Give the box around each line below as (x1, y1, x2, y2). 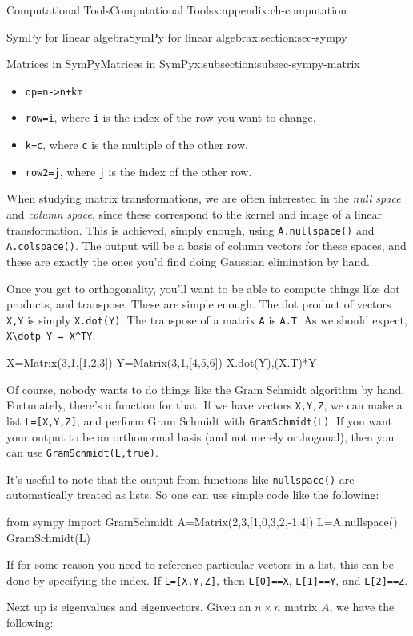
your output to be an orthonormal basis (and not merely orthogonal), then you (6, 428, 395, 445)
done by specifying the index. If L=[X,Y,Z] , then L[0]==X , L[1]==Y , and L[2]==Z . (6, 571, 408, 588)
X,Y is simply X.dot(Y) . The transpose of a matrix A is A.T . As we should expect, (6, 311, 407, 328)
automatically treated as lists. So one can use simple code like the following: (6, 486, 379, 503)
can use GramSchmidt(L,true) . (6, 444, 158, 461)
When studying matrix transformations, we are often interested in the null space (6, 190, 401, 207)
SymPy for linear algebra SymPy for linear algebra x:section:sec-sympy (6, 28, 347, 45)
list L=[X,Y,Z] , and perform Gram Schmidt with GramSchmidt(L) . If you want (6, 412, 392, 429)
